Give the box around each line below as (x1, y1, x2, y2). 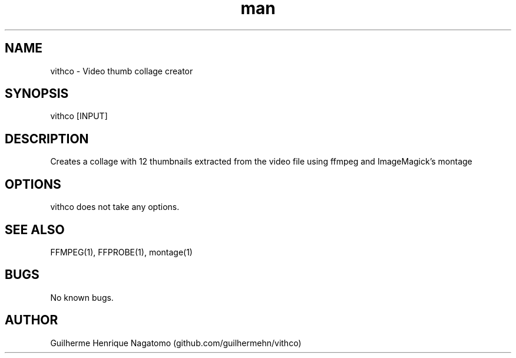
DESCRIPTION (5, 131, 89, 146)
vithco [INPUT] (50, 111, 108, 121)
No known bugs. (50, 292, 114, 303)
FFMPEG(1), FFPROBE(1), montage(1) (50, 247, 193, 257)
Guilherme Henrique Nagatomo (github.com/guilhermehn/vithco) (50, 337, 302, 348)
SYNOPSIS (5, 86, 69, 101)
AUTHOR (5, 313, 58, 328)
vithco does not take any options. (50, 202, 180, 212)
